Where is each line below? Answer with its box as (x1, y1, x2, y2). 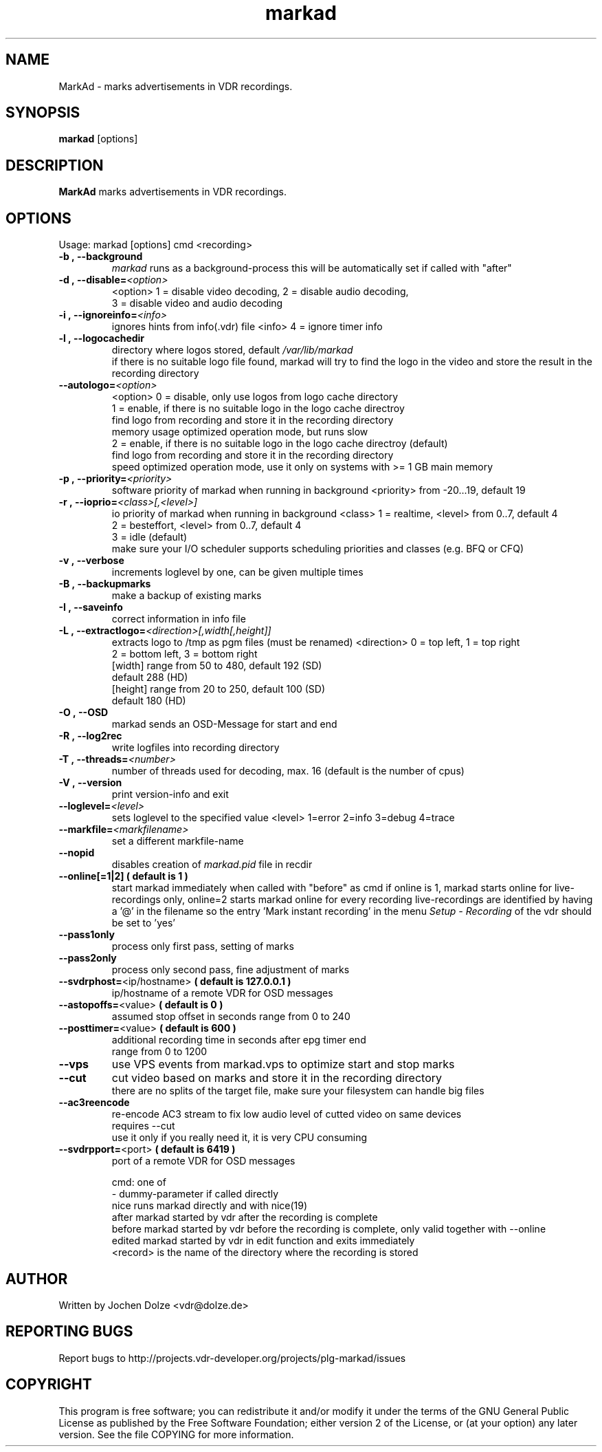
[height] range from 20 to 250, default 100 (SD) (111, 683, 326, 695)
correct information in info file (111, 613, 246, 625)
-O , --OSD (58, 706, 109, 719)
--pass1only (58, 929, 115, 941)
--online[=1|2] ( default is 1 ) (58, 870, 188, 882)
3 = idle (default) (111, 531, 188, 543)
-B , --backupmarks (58, 578, 151, 590)
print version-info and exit (111, 788, 229, 801)
